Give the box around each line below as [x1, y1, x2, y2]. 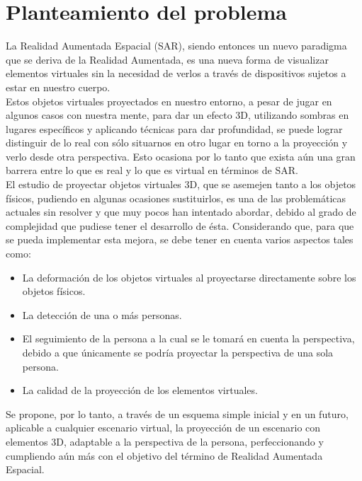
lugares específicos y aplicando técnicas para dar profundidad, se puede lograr [6, 121, 343, 136]
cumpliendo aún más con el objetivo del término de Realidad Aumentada [6, 448, 323, 463]
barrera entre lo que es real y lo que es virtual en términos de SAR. [6, 163, 298, 178]
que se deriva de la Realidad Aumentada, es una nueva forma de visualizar [6, 52, 329, 66]
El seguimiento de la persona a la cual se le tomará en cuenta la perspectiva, [22, 331, 355, 346]
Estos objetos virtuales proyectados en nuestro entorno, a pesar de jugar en [6, 93, 332, 108]
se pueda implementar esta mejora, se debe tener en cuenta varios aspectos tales [6, 232, 353, 247]
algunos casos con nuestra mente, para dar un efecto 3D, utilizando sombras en [6, 108, 349, 122]
